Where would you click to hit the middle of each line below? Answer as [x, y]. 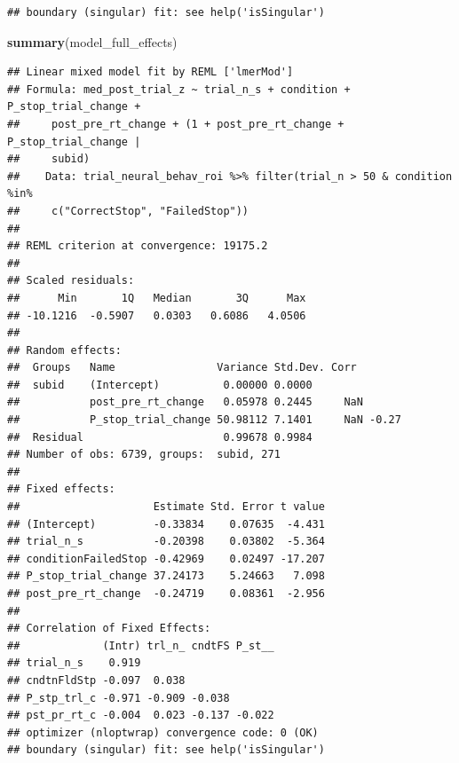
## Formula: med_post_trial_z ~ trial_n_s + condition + [179, 89]
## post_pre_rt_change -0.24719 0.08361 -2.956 [166, 594]
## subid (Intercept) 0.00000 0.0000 [160, 385]
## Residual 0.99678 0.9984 [160, 437]
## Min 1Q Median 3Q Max [157, 298]
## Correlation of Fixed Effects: [109, 629]
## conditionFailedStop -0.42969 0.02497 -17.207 [166, 558]
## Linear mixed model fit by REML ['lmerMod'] [150, 72]
